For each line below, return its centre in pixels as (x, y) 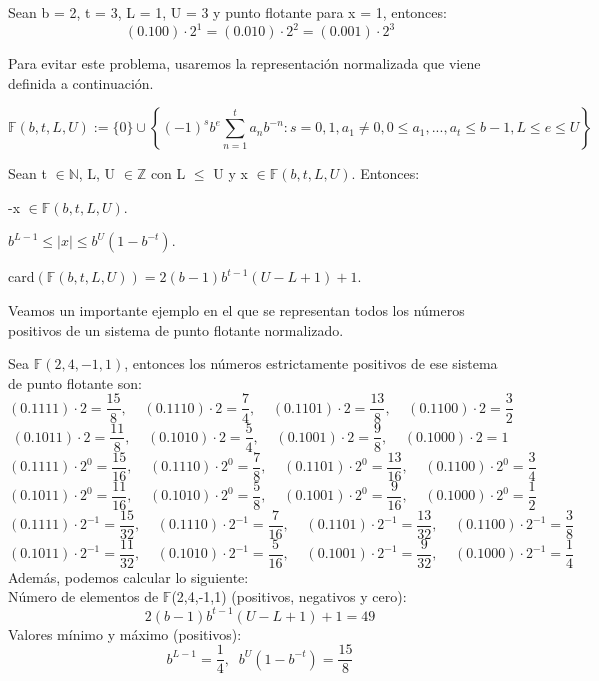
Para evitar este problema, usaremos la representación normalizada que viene (244, 63)
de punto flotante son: (75, 382)
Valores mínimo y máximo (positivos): (125, 633)
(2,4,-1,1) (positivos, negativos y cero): (289, 596)
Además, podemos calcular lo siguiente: (128, 576)
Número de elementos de (83, 596)
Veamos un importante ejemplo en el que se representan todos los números (236, 310)
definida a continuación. (81, 82)
